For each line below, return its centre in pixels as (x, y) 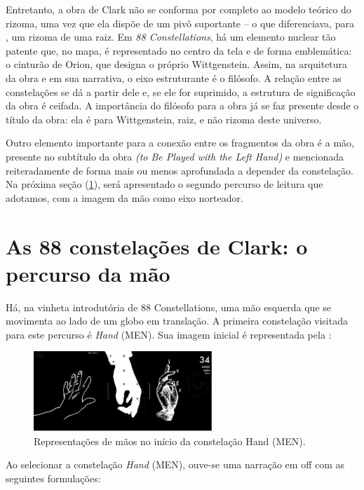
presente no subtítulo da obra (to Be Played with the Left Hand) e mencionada (175, 156)
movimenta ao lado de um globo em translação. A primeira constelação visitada (177, 321)
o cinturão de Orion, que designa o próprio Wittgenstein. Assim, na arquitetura (177, 64)
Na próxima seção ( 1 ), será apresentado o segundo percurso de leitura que (164, 184)
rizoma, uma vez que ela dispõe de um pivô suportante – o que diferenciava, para (180, 23)
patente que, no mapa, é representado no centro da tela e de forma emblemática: (179, 50)
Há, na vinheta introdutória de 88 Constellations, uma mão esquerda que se (168, 307)
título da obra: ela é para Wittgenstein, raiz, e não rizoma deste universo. (164, 119)
